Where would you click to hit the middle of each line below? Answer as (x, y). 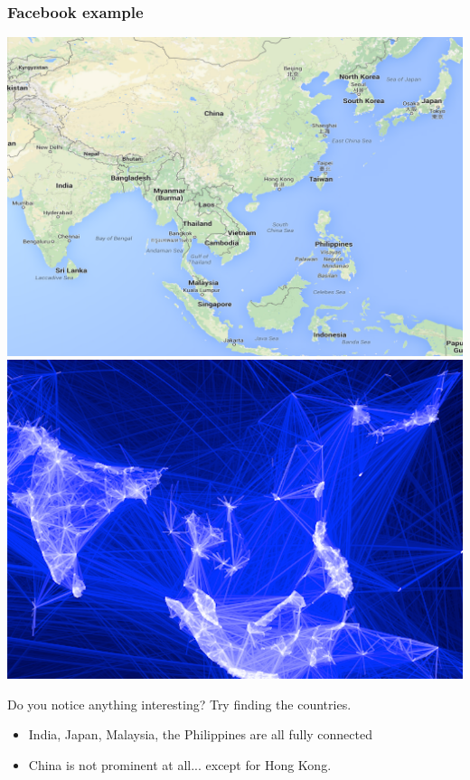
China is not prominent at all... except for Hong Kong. (180, 764)
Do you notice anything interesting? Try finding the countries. (179, 704)
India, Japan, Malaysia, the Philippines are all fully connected (200, 734)
